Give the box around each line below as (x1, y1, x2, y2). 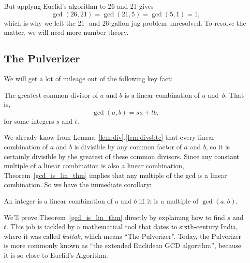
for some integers (4, 116, 54, 126)
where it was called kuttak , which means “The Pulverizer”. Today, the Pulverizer (4, 231, 242, 241)
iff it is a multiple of (139, 195, 199, 205)
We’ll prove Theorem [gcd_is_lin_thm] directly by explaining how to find (4, 212, 225, 222)
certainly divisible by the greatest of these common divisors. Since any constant (4, 151, 240, 161)
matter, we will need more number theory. (4, 27, 129, 37)
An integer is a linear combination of (4, 195, 113, 205)
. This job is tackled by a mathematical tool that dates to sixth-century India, (6, 221, 238, 232)
